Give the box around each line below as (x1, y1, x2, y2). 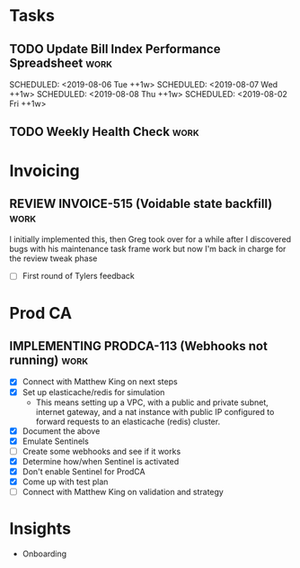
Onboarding (22, 548, 67, 559)
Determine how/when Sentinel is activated (22, 455, 180, 466)
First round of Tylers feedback (22, 271, 135, 282)
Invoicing (9, 160, 81, 181)
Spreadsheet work (9, 55, 113, 70)
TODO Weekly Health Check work (9, 124, 199, 140)
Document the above (22, 425, 101, 437)
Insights (9, 518, 72, 539)
